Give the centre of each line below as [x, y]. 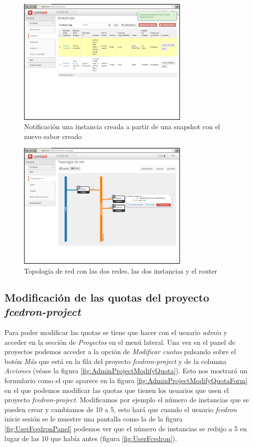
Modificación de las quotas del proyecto [107, 297]
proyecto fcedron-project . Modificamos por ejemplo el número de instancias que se [127, 400]
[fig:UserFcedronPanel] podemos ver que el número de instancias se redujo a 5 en [126, 428]
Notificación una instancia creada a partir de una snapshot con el [122, 126]
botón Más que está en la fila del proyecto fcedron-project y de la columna [115, 361]
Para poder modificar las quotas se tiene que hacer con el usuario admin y [116, 332]
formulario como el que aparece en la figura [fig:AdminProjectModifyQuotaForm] [126, 380]
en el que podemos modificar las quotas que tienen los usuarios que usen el [117, 390]
